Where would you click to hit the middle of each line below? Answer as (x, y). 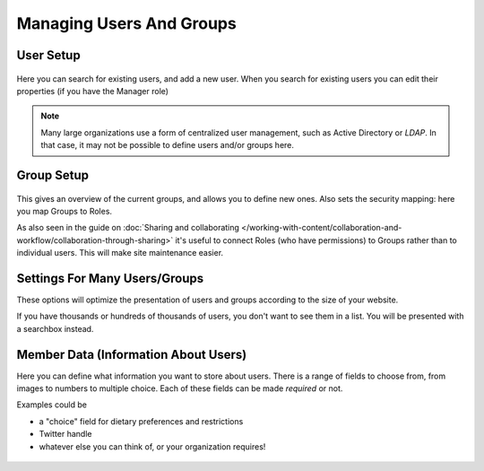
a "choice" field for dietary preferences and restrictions (141, 421)
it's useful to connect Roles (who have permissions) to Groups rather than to (316, 240)
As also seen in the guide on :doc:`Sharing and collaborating (128, 228)
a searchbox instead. (55, 328)
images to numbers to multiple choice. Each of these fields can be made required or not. (180, 388)
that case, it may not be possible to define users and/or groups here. (168, 145)
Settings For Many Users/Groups (110, 278)
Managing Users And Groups (126, 23)
